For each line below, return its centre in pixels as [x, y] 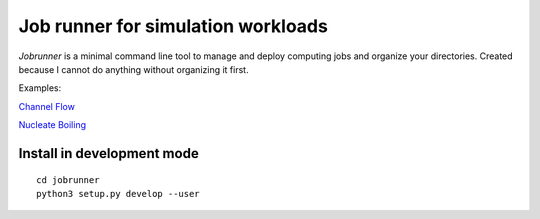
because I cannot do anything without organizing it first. [133, 69]
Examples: [40, 88]
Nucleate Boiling [52, 125]
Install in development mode [108, 153]
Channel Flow [46, 106]
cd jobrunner [68, 179]
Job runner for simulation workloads [173, 26]
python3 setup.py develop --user [118, 193]
